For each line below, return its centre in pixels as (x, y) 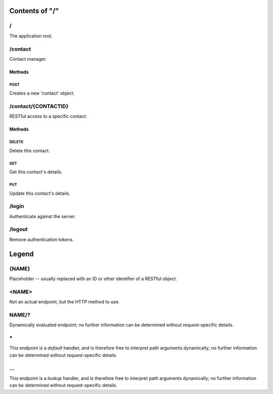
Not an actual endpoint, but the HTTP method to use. (64, 302)
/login (17, 206)
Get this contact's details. (36, 172)
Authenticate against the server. (42, 216)
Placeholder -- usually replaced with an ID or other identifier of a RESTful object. (93, 279)
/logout (18, 229)
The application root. (31, 36)
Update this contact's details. (40, 193)
